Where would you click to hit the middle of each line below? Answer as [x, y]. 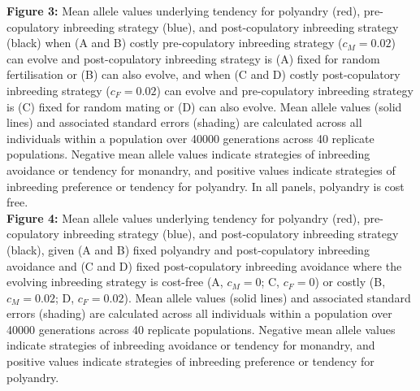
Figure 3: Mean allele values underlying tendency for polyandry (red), [184, 11]
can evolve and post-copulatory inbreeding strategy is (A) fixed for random [193, 58]
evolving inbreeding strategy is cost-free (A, [115, 282]
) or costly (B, [350, 282]
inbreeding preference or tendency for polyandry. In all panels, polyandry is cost [206, 186]
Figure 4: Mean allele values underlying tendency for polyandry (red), [184, 217]
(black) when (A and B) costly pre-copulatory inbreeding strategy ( [175, 43]
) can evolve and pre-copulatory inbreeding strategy [285, 90]
